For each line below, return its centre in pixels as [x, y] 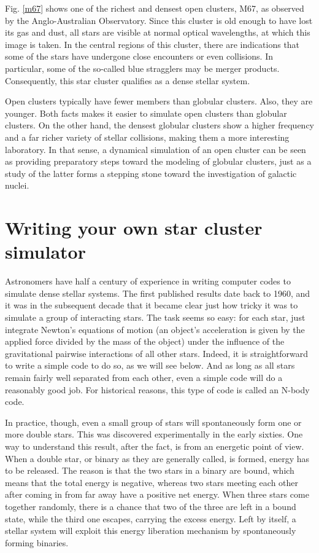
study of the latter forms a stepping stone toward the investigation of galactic [151, 173]
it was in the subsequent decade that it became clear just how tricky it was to [152, 305]
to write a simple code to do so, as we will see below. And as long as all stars [150, 365]
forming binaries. [37, 542]
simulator [45, 252]
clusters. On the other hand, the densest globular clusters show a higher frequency [159, 125]
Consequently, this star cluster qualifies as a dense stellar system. [128, 80]
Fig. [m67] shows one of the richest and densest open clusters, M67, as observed [155, 8]
